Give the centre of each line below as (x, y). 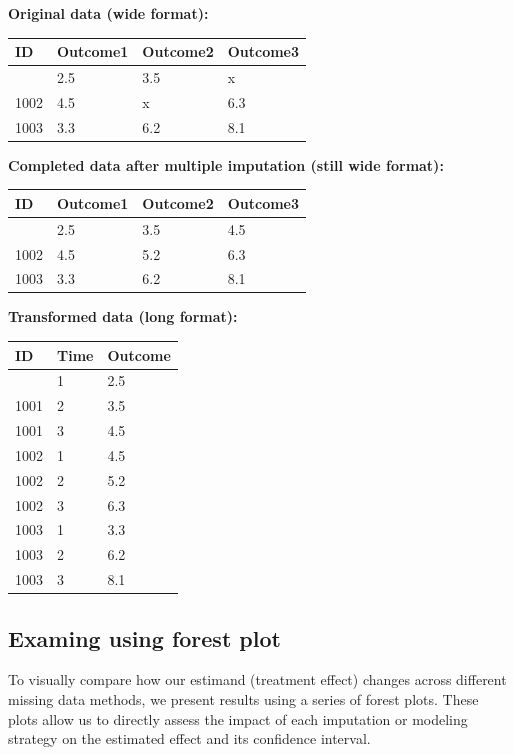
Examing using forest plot (144, 637)
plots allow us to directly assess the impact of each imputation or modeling (238, 718)
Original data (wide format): (108, 13)
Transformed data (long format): (123, 316)
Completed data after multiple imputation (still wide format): (226, 164)
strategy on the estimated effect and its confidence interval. (189, 738)
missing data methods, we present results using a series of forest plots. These (243, 699)
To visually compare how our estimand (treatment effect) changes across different (257, 679)
